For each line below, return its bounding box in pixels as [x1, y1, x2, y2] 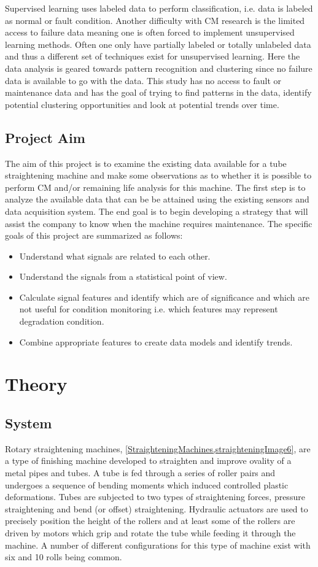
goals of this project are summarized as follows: [5, 229, 183, 242]
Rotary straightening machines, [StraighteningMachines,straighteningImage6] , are [5, 442, 311, 455]
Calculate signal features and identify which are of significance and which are [19, 290, 309, 303]
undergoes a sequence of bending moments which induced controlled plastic [5, 478, 289, 491]
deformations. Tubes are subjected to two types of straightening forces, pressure [5, 490, 305, 503]
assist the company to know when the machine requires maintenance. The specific [5, 217, 312, 229]
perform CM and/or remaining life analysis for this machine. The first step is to [5, 180, 306, 193]
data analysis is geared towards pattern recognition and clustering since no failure [5, 61, 312, 74]
